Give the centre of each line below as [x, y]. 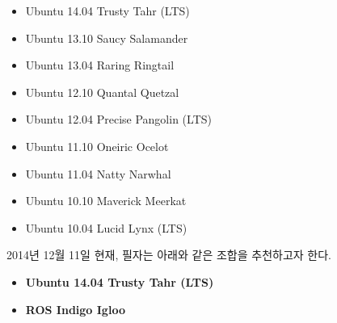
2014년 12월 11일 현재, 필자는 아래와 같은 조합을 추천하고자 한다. [169, 255]
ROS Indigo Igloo [75, 309]
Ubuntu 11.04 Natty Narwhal [98, 173]
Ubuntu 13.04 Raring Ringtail [100, 65]
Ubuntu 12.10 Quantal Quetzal [102, 92]
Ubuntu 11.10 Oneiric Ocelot [97, 146]
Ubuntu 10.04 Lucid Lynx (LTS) [106, 227]
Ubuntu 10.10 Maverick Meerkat [106, 201]
